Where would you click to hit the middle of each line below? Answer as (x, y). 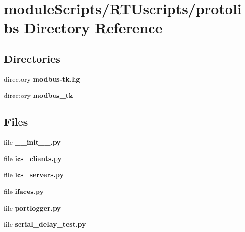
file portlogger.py (32, 207)
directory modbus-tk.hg (42, 79)
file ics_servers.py (34, 175)
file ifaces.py (24, 191)
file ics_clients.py (33, 158)
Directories (32, 58)
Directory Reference (93, 28)
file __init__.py (32, 142)
